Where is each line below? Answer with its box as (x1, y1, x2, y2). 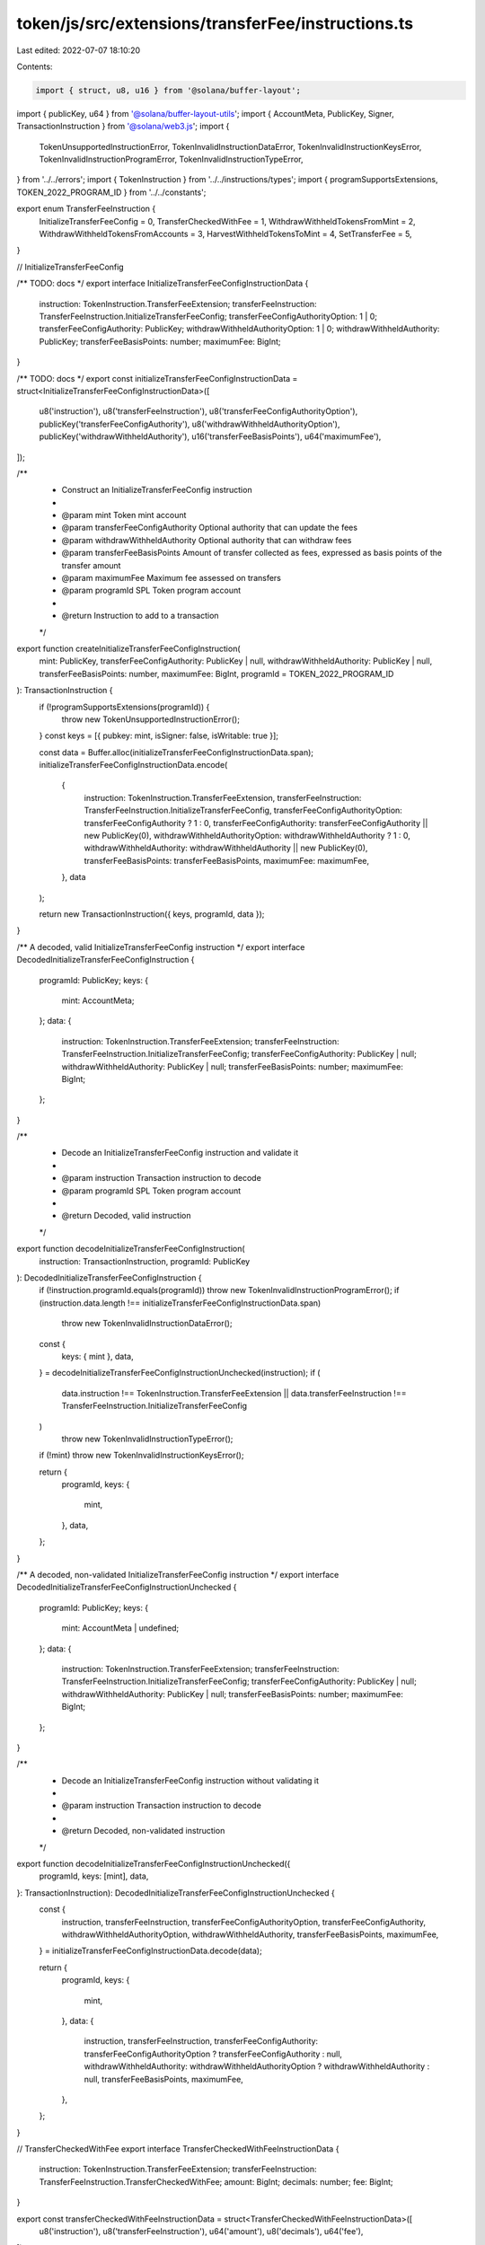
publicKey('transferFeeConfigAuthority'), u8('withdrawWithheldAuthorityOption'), (39, 418, 340, 429)
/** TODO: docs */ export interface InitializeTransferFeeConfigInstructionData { (16, 278, 309, 289)
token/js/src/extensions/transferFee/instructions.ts (16, 13, 413, 33)
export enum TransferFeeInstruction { (16, 203, 156, 215)
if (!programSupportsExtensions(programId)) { (39, 701, 210, 712)
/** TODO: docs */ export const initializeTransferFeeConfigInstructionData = (16, 373, 298, 383)
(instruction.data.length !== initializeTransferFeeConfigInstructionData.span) (39, 1298, 322, 1308)
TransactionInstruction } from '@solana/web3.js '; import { (16, 121, 230, 132)
